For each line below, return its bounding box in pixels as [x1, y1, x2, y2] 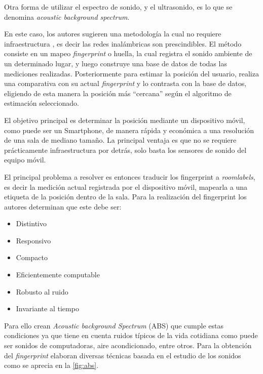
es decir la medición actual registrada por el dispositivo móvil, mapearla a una [4, 181, 248, 192]
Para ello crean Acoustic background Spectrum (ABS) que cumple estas [4, 320, 224, 330]
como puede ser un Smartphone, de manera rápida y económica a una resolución [4, 124, 254, 135]
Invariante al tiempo [16, 303, 79, 314]
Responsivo [16, 235, 51, 245]
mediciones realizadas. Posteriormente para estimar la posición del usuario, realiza [4, 68, 259, 78]
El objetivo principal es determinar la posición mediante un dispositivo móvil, [4, 114, 245, 125]
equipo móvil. [4, 154, 46, 165]
